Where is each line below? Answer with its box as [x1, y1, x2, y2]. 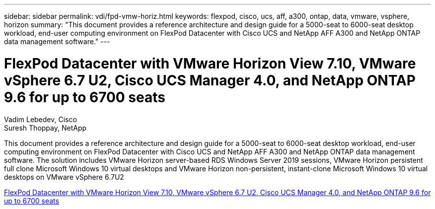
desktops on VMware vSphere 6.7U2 [4, 172, 124, 181]
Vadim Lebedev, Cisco [4, 115, 77, 124]
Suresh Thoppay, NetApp [4, 123, 87, 132]
